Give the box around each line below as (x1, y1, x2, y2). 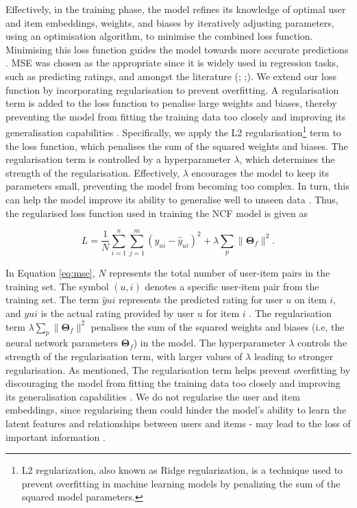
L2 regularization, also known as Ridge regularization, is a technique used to (21, 463, 343, 477)
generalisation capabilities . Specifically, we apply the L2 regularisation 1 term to (5, 123, 341, 139)
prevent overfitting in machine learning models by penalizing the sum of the (21, 476, 341, 490)
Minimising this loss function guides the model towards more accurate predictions (5, 42, 349, 56)
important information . (5, 429, 106, 444)
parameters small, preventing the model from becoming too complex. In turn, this (5, 179, 349, 193)
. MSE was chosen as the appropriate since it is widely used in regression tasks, (5, 55, 339, 70)
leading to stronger (254, 349, 334, 364)
